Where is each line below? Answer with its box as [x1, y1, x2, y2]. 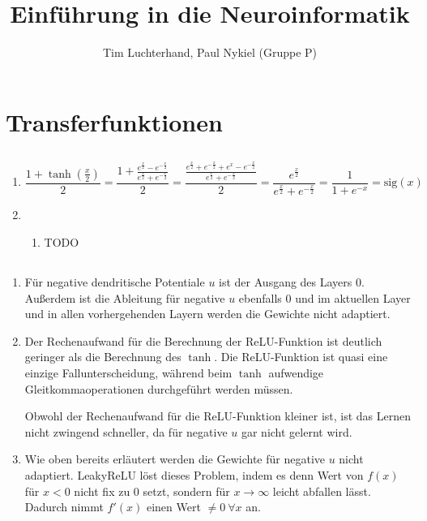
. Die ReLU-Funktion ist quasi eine [214, 348, 388, 365]
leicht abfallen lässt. [272, 482, 371, 499]
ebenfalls [238, 289, 282, 306]
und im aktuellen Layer [295, 289, 411, 306]
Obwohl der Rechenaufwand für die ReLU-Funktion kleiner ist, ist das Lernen [24, 407, 412, 424]
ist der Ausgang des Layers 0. [219, 273, 365, 290]
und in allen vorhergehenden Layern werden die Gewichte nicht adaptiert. [24, 305, 391, 322]
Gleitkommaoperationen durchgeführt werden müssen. [24, 380, 293, 397]
